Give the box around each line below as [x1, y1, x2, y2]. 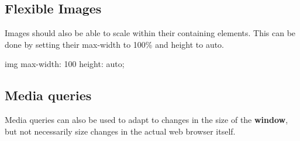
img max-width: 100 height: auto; [5, 58, 125, 70]
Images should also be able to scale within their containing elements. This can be [5, 27, 296, 39]
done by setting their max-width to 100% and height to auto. [5, 38, 225, 50]
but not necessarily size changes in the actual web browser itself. [5, 125, 236, 137]
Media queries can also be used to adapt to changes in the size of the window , [5, 114, 288, 126]
